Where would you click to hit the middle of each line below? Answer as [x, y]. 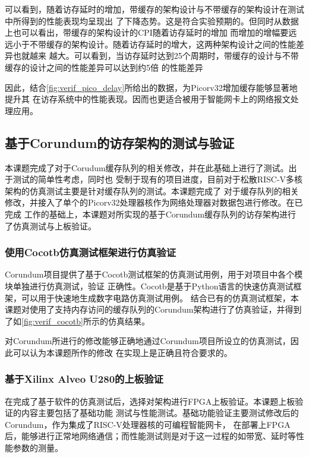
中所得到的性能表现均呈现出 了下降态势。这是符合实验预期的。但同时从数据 [152, 21]
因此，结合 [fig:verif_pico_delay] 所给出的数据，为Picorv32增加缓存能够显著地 [151, 87]
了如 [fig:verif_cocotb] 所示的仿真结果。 [77, 321]
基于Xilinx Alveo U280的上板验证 [84, 379]
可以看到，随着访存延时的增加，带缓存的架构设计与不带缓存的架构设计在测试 [154, 9]
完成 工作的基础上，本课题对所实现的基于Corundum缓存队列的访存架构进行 [151, 214]
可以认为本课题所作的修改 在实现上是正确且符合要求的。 [122, 352]
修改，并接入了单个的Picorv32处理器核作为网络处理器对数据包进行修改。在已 [154, 202]
